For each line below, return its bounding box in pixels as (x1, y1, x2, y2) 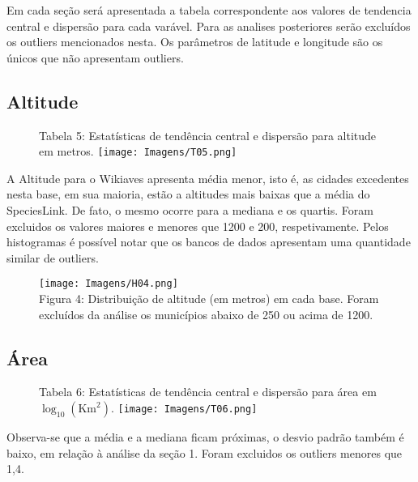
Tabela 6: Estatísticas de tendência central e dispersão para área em (39, 383, 377, 400)
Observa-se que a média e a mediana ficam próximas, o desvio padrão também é (6, 429, 404, 446)
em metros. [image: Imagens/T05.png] (39, 143, 237, 160)
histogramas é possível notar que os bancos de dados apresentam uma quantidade (6, 233, 411, 250)
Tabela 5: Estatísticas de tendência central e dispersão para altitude (39, 126, 377, 143)
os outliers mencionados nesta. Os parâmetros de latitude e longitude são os (6, 33, 383, 50)
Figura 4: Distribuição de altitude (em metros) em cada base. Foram (39, 290, 379, 307)
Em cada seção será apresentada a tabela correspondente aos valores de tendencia (6, 2, 412, 18)
